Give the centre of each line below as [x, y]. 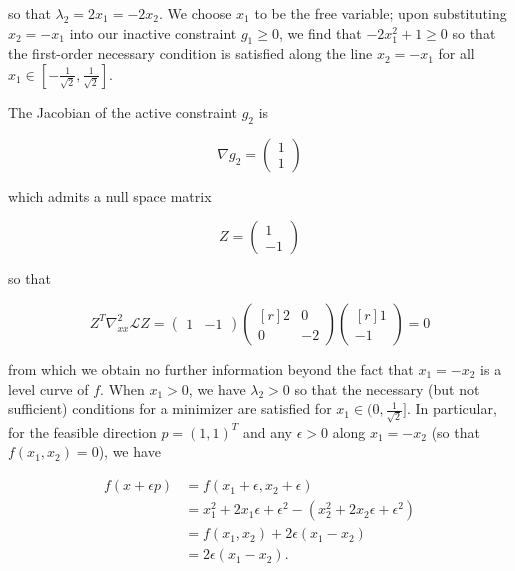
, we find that [320, 32]
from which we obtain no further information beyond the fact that [211, 368]
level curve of [48, 388]
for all [456, 53]
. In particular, [451, 408]
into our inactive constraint [153, 32]
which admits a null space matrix [110, 195]
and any [267, 431]
